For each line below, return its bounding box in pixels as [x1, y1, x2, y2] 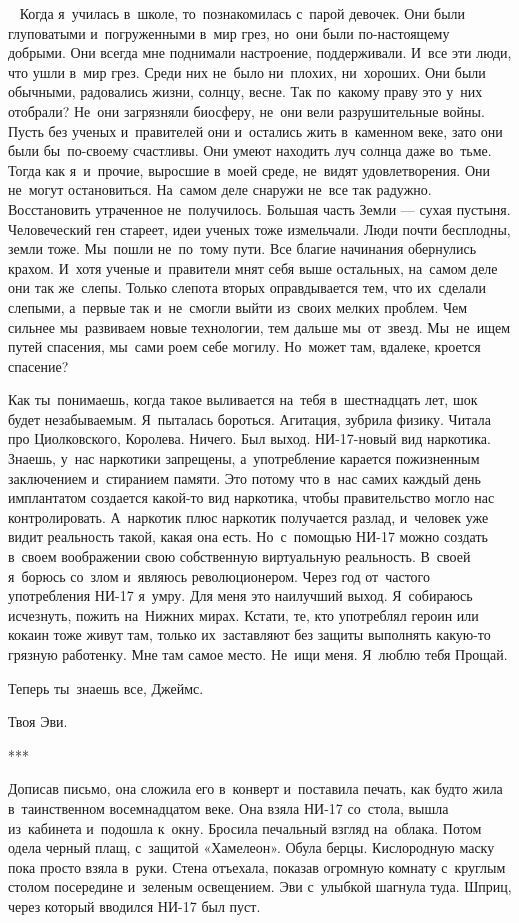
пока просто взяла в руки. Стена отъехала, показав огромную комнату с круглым [8, 856, 506, 877]
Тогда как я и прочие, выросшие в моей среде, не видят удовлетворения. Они [8, 159, 490, 180]
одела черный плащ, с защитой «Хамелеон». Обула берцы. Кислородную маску [8, 837, 495, 858]
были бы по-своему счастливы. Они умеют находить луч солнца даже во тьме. [8, 140, 492, 161]
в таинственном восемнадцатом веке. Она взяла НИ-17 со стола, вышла [8, 797, 449, 818]
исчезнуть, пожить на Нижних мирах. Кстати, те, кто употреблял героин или [8, 604, 479, 625]
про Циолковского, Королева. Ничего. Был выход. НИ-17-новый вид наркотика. [8, 428, 491, 449]
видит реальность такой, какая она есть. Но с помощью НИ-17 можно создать [8, 526, 488, 547]
